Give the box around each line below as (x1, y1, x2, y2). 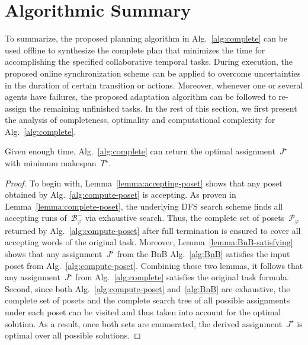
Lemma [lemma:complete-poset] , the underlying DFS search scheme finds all (5, 200, 283, 212)
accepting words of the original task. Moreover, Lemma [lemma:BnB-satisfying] (5, 236, 293, 248)
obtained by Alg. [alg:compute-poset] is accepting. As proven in (5, 188, 236, 201)
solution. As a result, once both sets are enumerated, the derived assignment (5, 317, 283, 330)
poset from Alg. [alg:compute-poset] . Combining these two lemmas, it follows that (5, 259, 303, 271)
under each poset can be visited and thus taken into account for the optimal (5, 306, 281, 318)
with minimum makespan (5, 157, 97, 169)
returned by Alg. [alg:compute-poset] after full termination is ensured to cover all (5, 224, 301, 236)
